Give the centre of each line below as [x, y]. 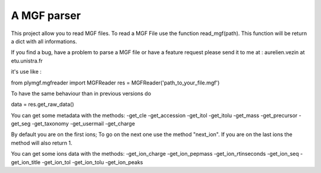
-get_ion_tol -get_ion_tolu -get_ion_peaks [92, 162]
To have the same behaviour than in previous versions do [81, 93]
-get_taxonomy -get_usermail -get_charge [84, 124]
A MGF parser [46, 15]
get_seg [21, 124]
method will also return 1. [42, 143]
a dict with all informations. [44, 41]
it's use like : [26, 72]
